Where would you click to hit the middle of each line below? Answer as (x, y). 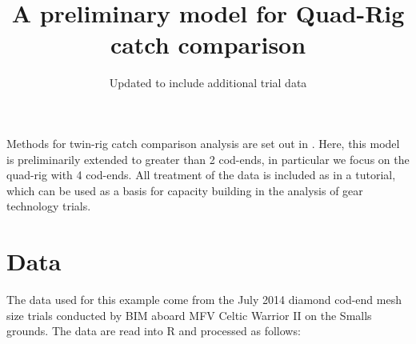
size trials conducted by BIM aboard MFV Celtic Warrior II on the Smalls (189, 315)
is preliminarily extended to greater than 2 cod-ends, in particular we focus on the (208, 159)
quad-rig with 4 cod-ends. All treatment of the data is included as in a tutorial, (201, 175)
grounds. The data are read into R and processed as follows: (154, 331)
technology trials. (49, 206)
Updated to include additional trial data (208, 83)
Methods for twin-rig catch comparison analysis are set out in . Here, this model (203, 143)
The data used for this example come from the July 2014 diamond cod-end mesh (204, 299)
